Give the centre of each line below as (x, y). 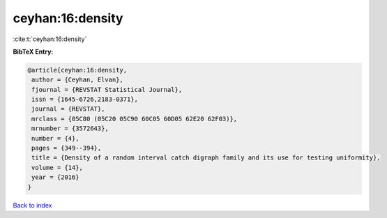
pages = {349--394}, (67, 148)
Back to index (32, 205)
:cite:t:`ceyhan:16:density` (50, 39)
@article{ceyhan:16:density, (77, 70)
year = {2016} (55, 177)
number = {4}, (55, 138)
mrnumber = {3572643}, (70, 129)
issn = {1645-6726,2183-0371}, (85, 100)
